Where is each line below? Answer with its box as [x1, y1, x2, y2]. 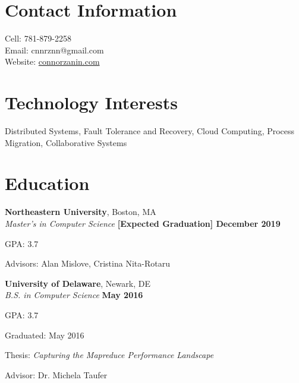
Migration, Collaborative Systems [5, 136, 127, 148]
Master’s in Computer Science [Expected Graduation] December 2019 [5, 217, 281, 229]
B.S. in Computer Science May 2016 [5, 289, 143, 301]
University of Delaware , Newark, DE [5, 277, 150, 289]
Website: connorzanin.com [5, 55, 100, 68]
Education [5, 171, 90, 195]
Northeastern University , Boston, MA [5, 205, 156, 218]
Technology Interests [5, 90, 178, 115]
